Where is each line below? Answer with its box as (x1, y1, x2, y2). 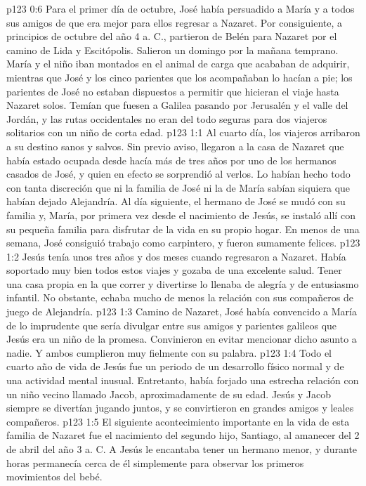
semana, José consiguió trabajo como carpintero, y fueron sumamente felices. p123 (6, 235, 360, 250)
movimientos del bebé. (6, 469, 103, 484)
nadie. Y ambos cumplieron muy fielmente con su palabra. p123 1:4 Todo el (6, 345, 332, 360)
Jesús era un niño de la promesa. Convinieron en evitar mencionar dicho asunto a (6, 331, 357, 346)
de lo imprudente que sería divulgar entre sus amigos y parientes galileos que (6, 317, 337, 332)
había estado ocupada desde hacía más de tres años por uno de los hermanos (6, 152, 336, 167)
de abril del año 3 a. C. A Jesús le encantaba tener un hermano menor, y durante (6, 442, 358, 456)
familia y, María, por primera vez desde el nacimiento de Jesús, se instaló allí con (6, 207, 355, 222)
